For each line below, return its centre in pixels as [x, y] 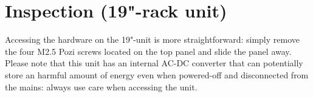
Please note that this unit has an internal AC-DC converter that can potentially [154, 63]
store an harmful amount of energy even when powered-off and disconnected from [157, 74]
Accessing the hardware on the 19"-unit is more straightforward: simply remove [152, 39]
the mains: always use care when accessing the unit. [101, 86]
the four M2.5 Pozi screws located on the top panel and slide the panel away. [148, 51]
